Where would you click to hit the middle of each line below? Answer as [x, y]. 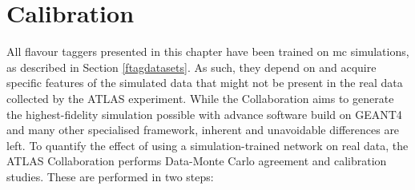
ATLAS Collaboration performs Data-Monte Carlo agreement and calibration [197, 161]
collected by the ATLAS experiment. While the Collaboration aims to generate [200, 98]
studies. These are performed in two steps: [110, 176]
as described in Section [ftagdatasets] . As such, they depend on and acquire [191, 67]
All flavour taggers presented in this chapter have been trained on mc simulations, [208, 51]
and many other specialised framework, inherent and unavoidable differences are [203, 130]
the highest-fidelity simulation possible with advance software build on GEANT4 [204, 114]
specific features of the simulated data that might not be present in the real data [205, 83]
